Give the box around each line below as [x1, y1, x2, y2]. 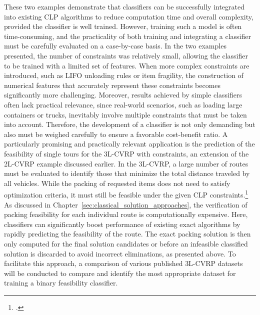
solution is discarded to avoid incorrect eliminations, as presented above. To [4, 248, 236, 258]
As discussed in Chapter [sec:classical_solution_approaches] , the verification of [4, 199, 247, 209]
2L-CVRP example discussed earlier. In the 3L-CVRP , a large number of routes [4, 158, 248, 168]
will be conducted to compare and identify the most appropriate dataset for [4, 267, 236, 278]
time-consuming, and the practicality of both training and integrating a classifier [4, 30, 251, 41]
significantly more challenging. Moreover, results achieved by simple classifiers [4, 89, 242, 100]
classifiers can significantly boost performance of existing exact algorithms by [4, 218, 240, 229]
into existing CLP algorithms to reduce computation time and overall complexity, [4, 11, 253, 21]
